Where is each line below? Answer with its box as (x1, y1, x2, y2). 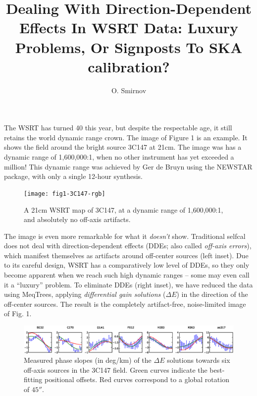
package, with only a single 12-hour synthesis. (4, 171, 143, 181)
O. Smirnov (111, 85, 147, 95)
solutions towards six (167, 355, 230, 365)
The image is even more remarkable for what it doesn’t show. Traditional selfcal (4, 230, 246, 241)
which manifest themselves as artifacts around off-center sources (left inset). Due (4, 250, 249, 260)
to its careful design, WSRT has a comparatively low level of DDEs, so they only (4, 260, 250, 270)
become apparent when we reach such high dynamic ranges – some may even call (4, 270, 250, 280)
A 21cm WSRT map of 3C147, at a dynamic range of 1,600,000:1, (24, 204, 223, 215)
